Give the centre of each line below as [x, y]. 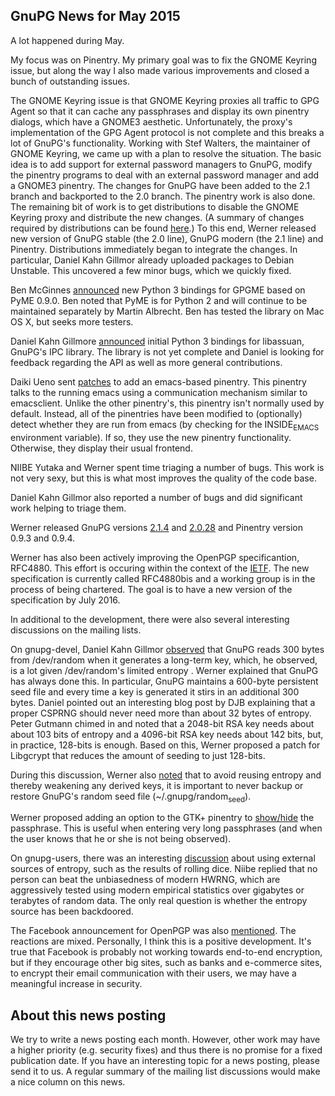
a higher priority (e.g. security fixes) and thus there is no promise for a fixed [166, 1050]
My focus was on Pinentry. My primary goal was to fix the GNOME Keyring [163, 60]
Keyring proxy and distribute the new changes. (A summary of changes [157, 217]
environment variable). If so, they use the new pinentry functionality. [151, 437]
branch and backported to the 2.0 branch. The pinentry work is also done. [163, 196]
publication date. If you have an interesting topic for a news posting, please [165, 1061]
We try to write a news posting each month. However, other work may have [165, 1040]
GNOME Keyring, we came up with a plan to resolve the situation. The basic [166, 153]
